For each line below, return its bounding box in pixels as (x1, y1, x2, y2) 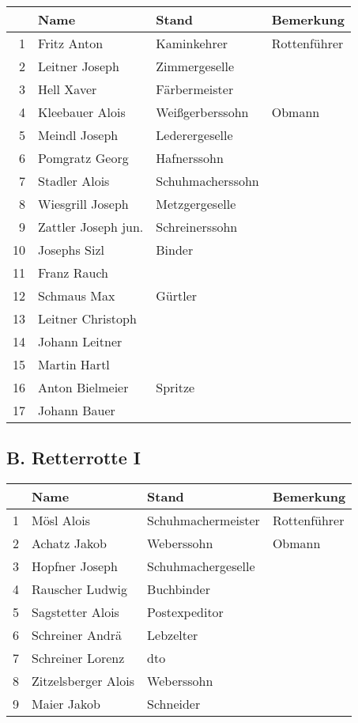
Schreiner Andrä (32, 626, 122, 645)
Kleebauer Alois (38, 103, 126, 121)
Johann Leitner (38, 332, 122, 350)
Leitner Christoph (38, 309, 137, 327)
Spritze (156, 378, 195, 396)
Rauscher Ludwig (32, 580, 128, 599)
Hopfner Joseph (32, 557, 118, 576)
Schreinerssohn (156, 218, 238, 236)
